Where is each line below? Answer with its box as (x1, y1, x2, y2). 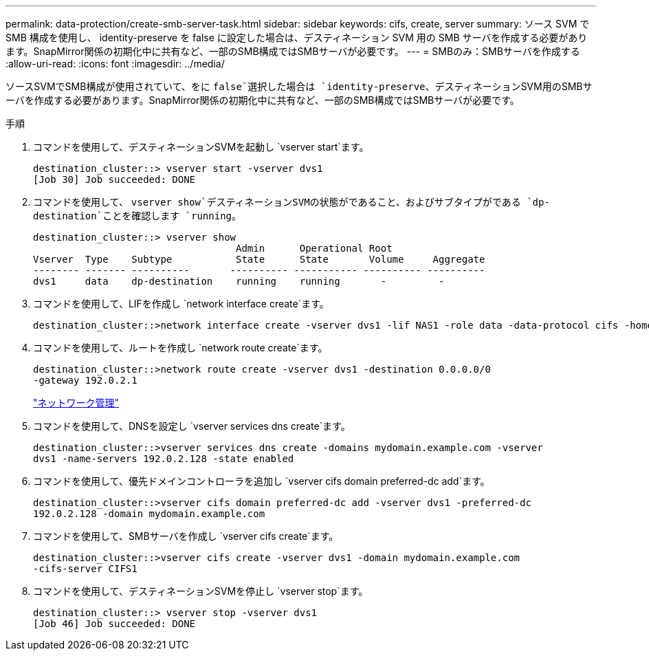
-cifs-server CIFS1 (33, 563, 137, 574)
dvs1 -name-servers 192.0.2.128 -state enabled (33, 453, 294, 464)
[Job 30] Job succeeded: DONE (33, 174, 196, 185)
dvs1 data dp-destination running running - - (33, 276, 445, 287)
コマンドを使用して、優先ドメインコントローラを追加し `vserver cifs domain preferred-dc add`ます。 (33, 475, 490, 487)
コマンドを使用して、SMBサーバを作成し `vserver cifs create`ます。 (33, 530, 339, 542)
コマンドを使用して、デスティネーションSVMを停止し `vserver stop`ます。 (33, 585, 368, 597)
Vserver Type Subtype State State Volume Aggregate (33, 254, 485, 265)
